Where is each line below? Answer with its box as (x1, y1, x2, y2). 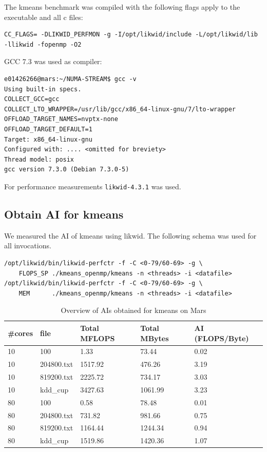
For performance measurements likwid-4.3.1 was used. (4, 181, 181, 191)
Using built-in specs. (4, 85, 82, 93)
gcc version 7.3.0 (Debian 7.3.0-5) (4, 166, 129, 173)
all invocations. (4, 240, 51, 251)
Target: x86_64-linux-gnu (4, 135, 92, 143)
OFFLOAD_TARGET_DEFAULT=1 (4, 125, 92, 133)
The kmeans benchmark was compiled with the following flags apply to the (4, 2, 240, 12)
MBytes (140, 332, 169, 343)
